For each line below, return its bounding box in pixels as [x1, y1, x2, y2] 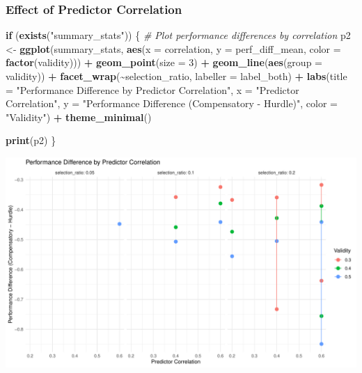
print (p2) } [6, 133, 56, 148]
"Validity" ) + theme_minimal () [6, 109, 152, 124]
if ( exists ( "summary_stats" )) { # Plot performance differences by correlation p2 [6, 28, 351, 42]
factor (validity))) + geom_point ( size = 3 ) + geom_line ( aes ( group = [6, 55, 322, 70]
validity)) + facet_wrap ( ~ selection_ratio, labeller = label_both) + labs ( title [6, 69, 347, 83]
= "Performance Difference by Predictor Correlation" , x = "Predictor [6, 82, 299, 97]
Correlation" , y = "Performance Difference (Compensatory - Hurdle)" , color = [6, 96, 338, 111]
